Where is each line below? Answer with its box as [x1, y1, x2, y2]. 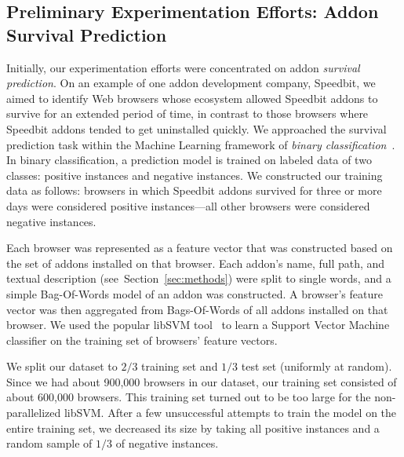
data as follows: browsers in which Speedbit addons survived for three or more [6, 182, 382, 199]
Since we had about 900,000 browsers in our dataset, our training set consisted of [6, 373, 397, 389]
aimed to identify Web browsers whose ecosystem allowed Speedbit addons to [6, 90, 378, 106]
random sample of [6, 435, 93, 452]
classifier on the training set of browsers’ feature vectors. [6, 331, 278, 348]
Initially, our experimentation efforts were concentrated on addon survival [6, 59, 360, 75]
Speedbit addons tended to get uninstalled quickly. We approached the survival [6, 120, 387, 137]
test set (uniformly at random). [241, 358, 392, 375]
